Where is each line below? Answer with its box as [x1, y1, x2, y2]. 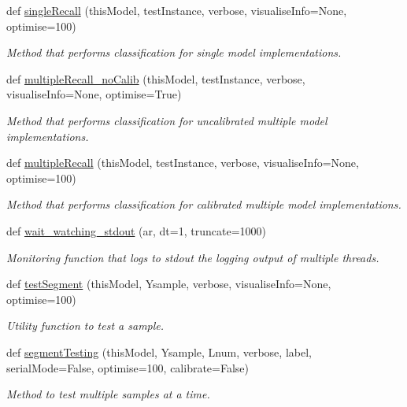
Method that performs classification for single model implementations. [6, 44, 342, 61]
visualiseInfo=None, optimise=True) [6, 86, 182, 102]
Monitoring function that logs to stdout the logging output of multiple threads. [6, 249, 379, 265]
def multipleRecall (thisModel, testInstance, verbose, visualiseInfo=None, [6, 154, 359, 171]
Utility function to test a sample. [6, 317, 165, 334]
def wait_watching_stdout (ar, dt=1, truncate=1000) [6, 222, 266, 239]
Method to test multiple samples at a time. [6, 386, 210, 402]
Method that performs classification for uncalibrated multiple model [6, 112, 327, 128]
